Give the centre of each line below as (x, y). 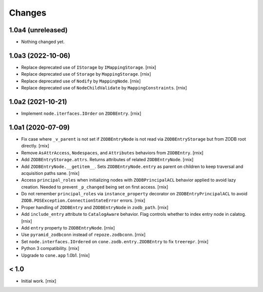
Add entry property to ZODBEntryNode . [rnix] (68, 228)
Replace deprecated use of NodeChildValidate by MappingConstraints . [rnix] (104, 88)
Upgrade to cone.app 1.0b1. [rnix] (56, 255)
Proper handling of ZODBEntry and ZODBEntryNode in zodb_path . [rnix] (95, 207)
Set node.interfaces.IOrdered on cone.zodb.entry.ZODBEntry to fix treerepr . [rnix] (115, 241)
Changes (28, 13)
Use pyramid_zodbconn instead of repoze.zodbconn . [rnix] (83, 235)
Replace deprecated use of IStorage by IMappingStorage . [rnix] (89, 67)
